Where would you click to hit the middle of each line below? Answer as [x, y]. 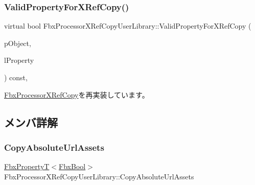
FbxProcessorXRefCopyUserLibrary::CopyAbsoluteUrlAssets [99, 176]
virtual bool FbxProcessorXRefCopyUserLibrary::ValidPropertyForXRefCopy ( [128, 26]
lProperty [19, 60]
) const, [16, 77]
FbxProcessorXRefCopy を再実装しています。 [77, 94]
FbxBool [72, 166]
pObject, [18, 43]
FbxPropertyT [27, 166]
